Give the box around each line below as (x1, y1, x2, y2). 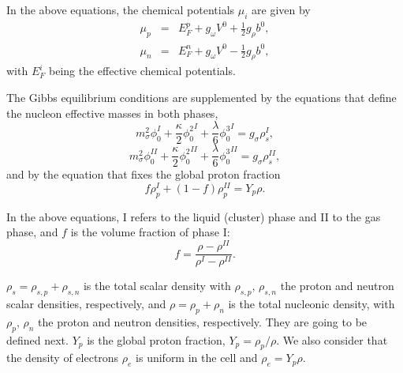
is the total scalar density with (83, 277, 231, 294)
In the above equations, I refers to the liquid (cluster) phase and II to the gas (6, 208, 381, 224)
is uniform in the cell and (136, 349, 258, 366)
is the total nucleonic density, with (228, 295, 395, 311)
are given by (252, 2, 311, 17)
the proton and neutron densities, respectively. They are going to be (38, 313, 368, 330)
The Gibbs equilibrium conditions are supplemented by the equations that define (6, 89, 397, 106)
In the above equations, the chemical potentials (6, 2, 235, 17)
